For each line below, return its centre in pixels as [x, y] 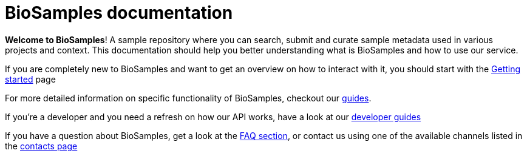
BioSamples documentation [119, 13]
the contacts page [41, 146]
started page [30, 79]
